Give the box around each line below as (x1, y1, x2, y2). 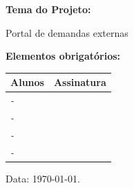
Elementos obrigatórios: (6, 49, 120, 63)
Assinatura (53, 75, 106, 89)
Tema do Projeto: (6, 2, 91, 16)
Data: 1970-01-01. (6, 171, 80, 185)
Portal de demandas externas (6, 25, 128, 40)
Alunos (10, 75, 44, 89)
